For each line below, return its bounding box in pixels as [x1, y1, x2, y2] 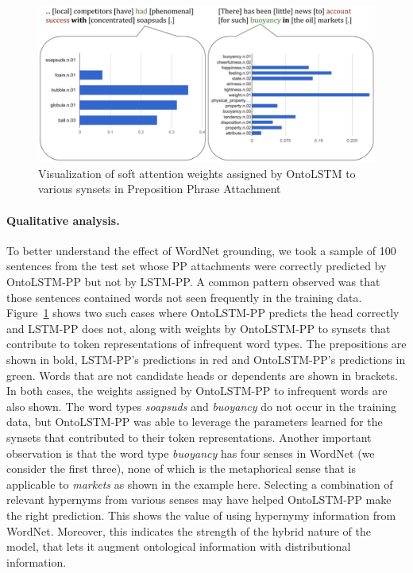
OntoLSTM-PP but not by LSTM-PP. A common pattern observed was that [6, 273, 380, 290]
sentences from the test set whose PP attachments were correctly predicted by [6, 257, 387, 274]
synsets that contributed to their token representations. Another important [6, 428, 372, 445]
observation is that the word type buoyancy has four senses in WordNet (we [6, 444, 375, 461]
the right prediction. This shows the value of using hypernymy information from [6, 506, 396, 523]
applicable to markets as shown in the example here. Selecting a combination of [6, 475, 393, 492]
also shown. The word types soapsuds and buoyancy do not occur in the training [6, 397, 397, 414]
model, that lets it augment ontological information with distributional [6, 538, 351, 555]
